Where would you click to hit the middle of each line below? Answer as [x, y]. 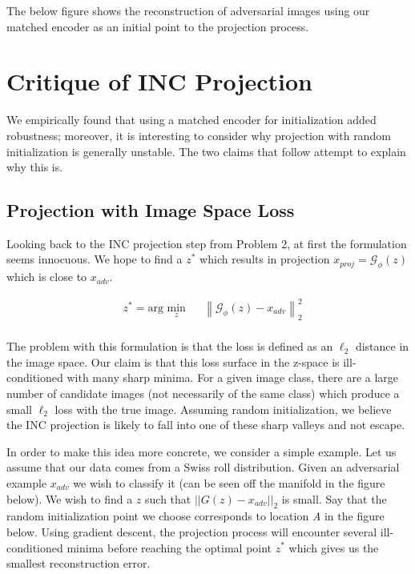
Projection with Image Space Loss [151, 210]
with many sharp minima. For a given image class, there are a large [233, 377]
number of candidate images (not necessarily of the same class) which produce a [203, 393]
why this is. [35, 167]
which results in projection [265, 259]
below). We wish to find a [70, 498]
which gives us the [334, 547]
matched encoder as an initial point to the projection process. [158, 26]
